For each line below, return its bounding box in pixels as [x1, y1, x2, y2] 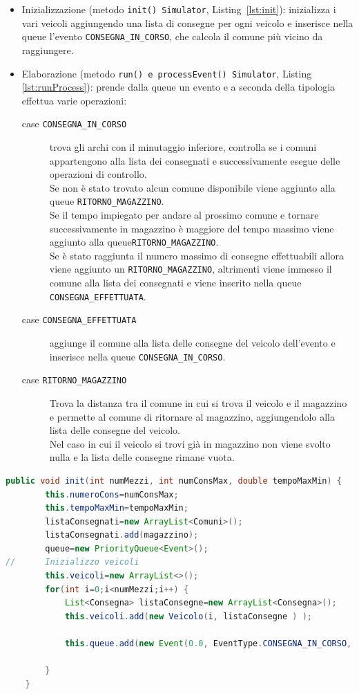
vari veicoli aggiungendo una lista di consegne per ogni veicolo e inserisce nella [21, 15, 353, 30]
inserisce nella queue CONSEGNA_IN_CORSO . [49, 349, 226, 363]
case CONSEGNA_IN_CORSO [21, 116, 127, 131]
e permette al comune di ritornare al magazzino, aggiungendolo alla [49, 409, 335, 423]
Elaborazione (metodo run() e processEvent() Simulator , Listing [21, 66, 312, 80]
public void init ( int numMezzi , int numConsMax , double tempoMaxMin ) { [6, 475, 342, 486]
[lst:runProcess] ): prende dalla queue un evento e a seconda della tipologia [21, 80, 336, 94]
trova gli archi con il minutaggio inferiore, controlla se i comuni [49, 140, 317, 154]
